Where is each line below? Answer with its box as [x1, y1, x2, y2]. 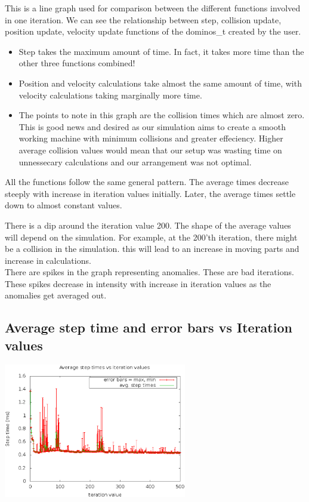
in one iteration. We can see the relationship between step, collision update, [5, 13, 282, 26]
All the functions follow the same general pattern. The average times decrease [5, 175, 289, 188]
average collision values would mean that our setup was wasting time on [18, 143, 282, 156]
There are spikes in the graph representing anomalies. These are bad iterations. [5, 266, 294, 278]
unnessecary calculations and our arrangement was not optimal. [18, 155, 252, 168]
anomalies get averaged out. [5, 289, 107, 301]
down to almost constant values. [5, 199, 122, 211]
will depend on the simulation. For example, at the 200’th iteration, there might [5, 230, 298, 243]
